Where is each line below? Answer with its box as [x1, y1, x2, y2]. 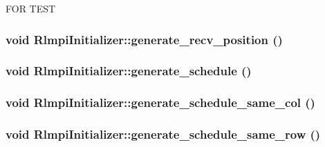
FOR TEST [6, 1, 56, 15]
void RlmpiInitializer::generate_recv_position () [6, 30, 283, 48]
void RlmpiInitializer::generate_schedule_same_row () [6, 126, 321, 143]
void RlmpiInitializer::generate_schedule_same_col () [6, 94, 315, 111]
